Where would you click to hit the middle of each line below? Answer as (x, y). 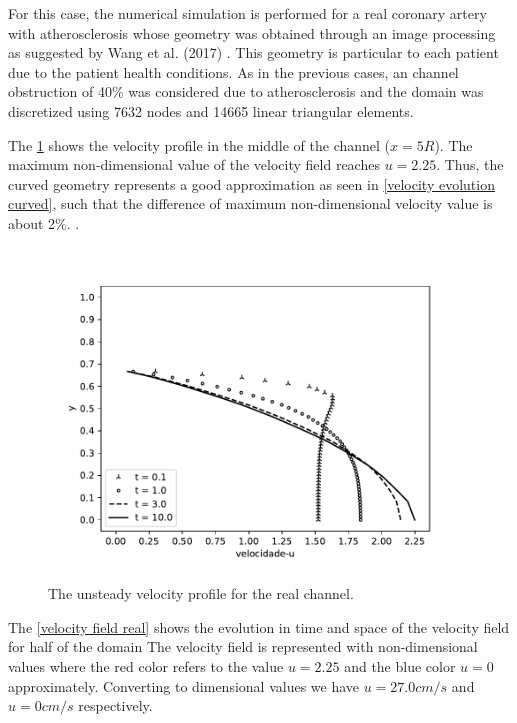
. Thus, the (470, 164)
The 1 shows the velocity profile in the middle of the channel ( (199, 144)
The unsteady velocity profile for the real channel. (201, 593)
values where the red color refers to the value (146, 665)
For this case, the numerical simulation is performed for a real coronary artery (247, 13)
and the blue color (400, 665)
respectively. (115, 705)
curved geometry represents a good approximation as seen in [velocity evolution (251, 183)
